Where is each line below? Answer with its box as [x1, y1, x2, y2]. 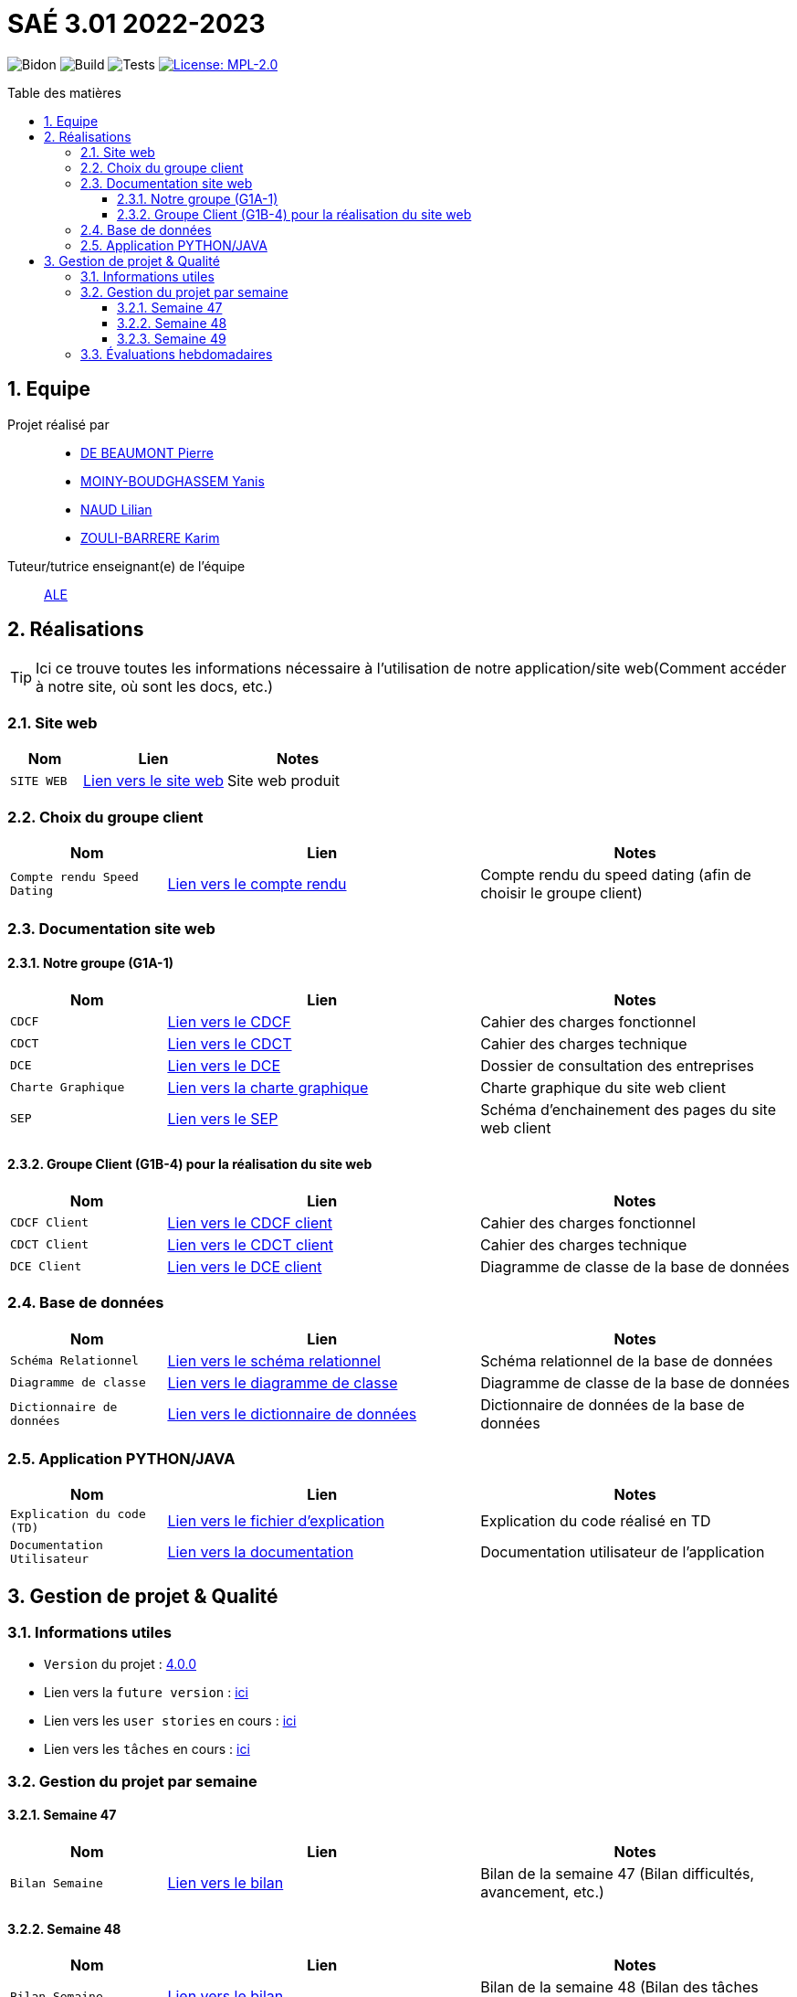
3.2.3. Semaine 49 [117, 330, 226, 346]
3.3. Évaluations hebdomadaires [80, 345, 273, 362]
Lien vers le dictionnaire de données [167, 1404, 417, 1423]
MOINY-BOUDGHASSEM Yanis [80, 473, 265, 489]
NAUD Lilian [80, 501, 152, 517]
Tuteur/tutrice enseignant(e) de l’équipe [7, 558, 246, 574]
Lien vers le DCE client [167, 1257, 322, 1276]
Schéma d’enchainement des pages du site [480, 1099, 776, 1119]
